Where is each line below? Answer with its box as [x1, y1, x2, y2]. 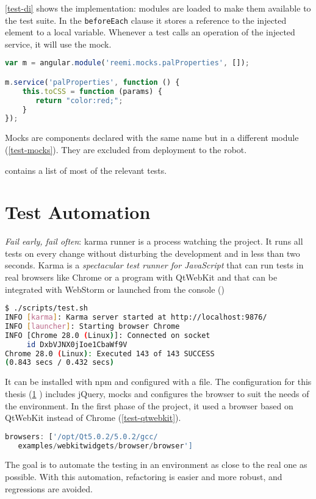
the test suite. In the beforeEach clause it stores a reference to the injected [5, 13, 287, 26]
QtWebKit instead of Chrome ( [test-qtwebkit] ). [5, 411, 181, 424]
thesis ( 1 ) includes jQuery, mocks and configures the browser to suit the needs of [5, 387, 309, 400]
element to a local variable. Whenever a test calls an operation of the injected [5, 26, 295, 38]
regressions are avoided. [5, 482, 93, 495]
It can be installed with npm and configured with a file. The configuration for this [5, 375, 312, 388]
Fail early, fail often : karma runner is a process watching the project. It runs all [5, 235, 303, 248]
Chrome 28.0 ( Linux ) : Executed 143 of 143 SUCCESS [5, 349, 215, 358]
